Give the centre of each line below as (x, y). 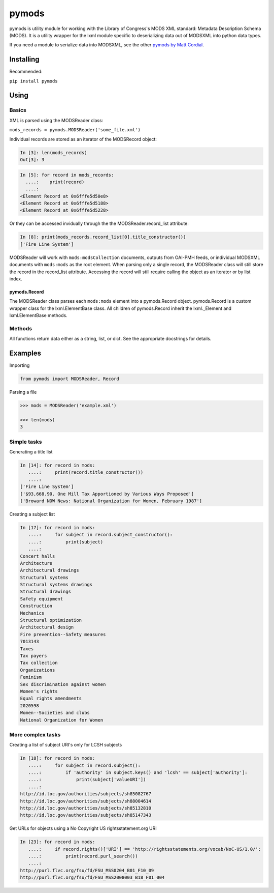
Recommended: (26, 72)
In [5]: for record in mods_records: (67, 175)
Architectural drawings (50, 570)
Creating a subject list (32, 514)
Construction (36, 606)
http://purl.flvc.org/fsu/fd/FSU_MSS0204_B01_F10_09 (87, 870)
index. (16, 279)
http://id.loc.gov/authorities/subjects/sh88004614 (86, 801)
